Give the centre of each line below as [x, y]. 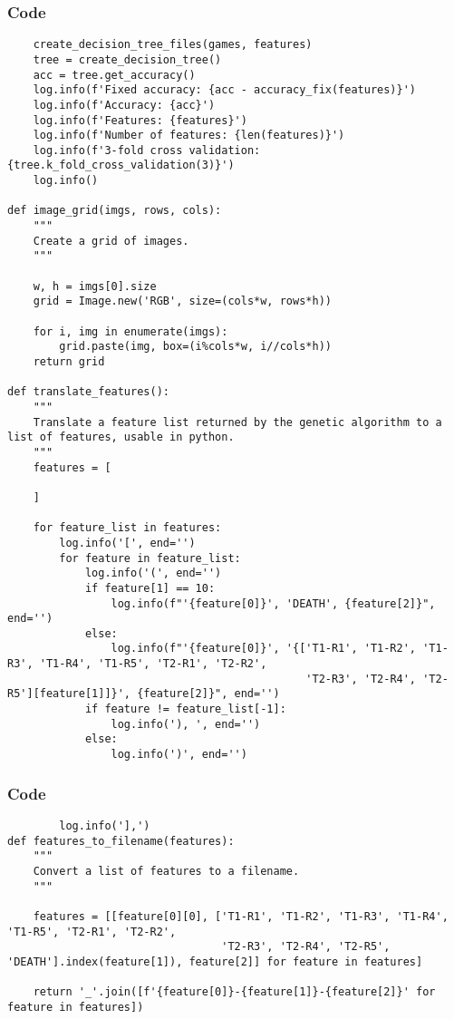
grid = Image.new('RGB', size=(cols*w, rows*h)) [182, 301]
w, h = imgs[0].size [95, 286]
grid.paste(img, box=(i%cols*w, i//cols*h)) [195, 347]
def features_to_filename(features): [121, 841]
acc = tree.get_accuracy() [114, 75]
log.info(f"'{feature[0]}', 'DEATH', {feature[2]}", [273, 603]
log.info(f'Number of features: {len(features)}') [189, 136]
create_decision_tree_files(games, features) [173, 45]
